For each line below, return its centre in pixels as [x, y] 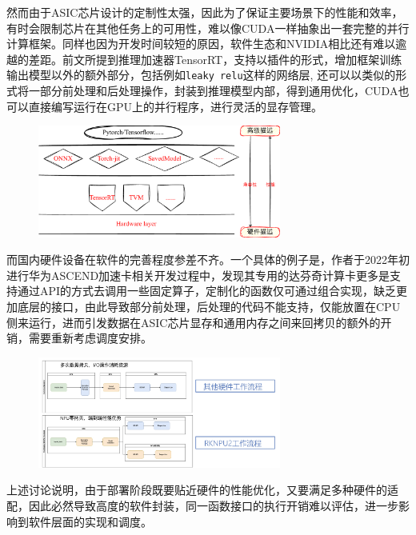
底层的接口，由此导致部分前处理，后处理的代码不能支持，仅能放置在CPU [209, 306]
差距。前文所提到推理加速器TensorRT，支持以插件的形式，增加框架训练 [215, 59]
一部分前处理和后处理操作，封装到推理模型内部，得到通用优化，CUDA [213, 91]
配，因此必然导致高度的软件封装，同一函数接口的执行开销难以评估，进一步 [202, 505]
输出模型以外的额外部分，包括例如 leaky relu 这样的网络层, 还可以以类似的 [201, 75]
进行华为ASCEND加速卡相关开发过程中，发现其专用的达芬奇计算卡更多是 [198, 275]
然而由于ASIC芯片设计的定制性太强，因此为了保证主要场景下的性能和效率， [205, 12]
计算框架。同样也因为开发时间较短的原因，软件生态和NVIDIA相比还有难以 [201, 44]
